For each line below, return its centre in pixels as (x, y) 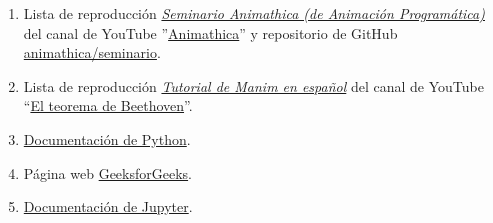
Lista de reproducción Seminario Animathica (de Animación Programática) (254, 13)
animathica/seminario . (92, 52)
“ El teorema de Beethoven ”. (108, 105)
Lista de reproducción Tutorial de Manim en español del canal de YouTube (253, 85)
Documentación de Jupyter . (108, 206)
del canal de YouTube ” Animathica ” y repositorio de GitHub (210, 32)
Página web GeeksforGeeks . (107, 172)
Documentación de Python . (107, 138)
